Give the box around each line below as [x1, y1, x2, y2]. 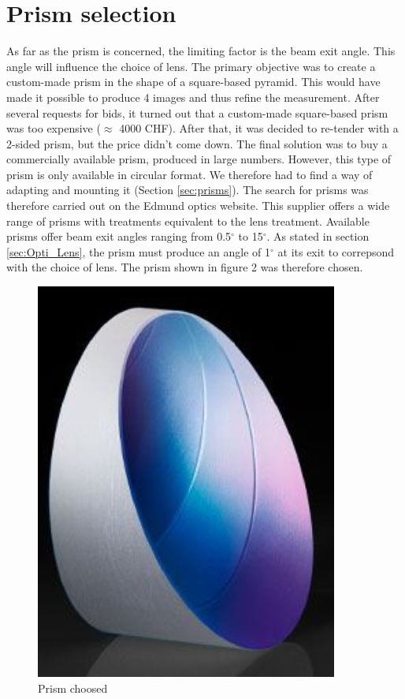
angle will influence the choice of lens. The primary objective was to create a [6, 58, 376, 74]
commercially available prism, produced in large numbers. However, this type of [6, 151, 392, 167]
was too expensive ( [6, 120, 101, 136]
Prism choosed [38, 679, 108, 696]
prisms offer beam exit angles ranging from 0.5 [6, 228, 232, 245]
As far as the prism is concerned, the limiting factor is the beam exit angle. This [6, 43, 396, 59]
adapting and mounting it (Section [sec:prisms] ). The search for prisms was [6, 181, 369, 198]
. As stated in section [266, 228, 370, 245]
